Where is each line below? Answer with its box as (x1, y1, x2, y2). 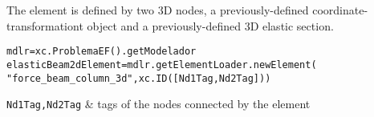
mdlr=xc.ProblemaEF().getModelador (6, 46, 197, 58)
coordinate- (312, 2, 368, 18)
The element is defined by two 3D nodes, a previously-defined (6, 2, 309, 18)
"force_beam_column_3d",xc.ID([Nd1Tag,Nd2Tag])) (6, 72, 271, 84)
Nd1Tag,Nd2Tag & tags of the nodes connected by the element (6, 95, 311, 112)
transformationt (6, 17, 83, 34)
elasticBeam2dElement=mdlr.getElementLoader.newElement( (6, 58, 317, 71)
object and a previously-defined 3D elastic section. (87, 17, 334, 34)
